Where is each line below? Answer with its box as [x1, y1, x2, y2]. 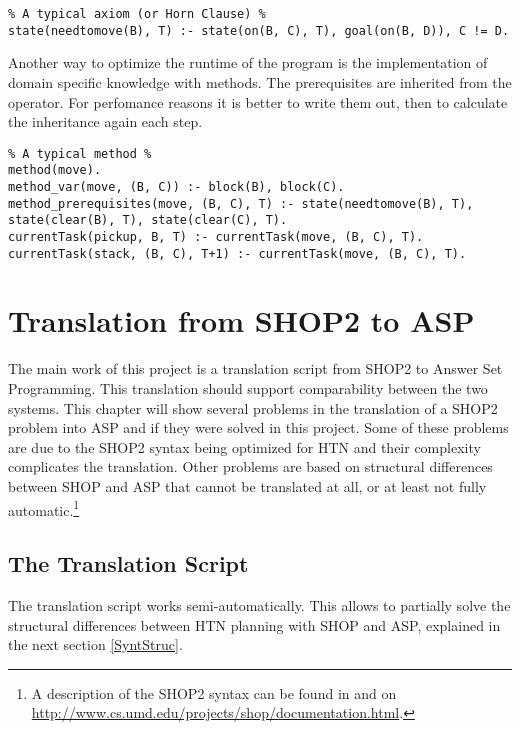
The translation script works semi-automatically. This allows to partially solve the [8, 595, 511, 616]
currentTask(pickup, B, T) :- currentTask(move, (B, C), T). [8, 229, 424, 244]
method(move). [8, 163, 102, 178]
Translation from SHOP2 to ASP [8, 300, 475, 341]
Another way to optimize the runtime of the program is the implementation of [8, 52, 488, 73]
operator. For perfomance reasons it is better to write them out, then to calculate [8, 91, 508, 112]
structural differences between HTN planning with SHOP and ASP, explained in [8, 614, 501, 635]
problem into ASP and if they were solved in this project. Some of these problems [8, 417, 509, 438]
